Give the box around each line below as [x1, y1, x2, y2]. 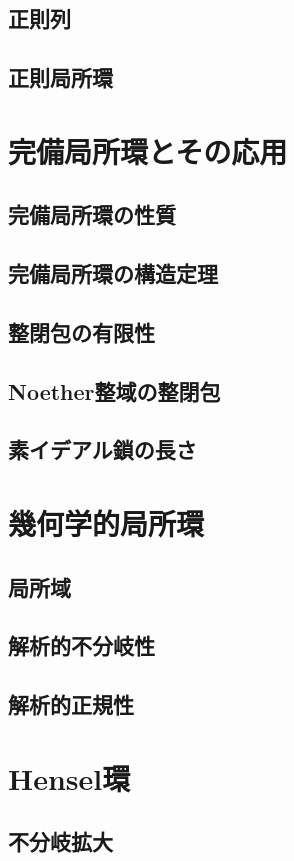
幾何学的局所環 [8, 503, 205, 544]
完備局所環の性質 [8, 199, 176, 230]
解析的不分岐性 [8, 630, 155, 661]
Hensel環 [8, 757, 131, 798]
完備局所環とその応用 [8, 130, 288, 171]
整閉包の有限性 [8, 316, 155, 347]
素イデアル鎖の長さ [8, 434, 197, 465]
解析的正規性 [8, 689, 134, 720]
